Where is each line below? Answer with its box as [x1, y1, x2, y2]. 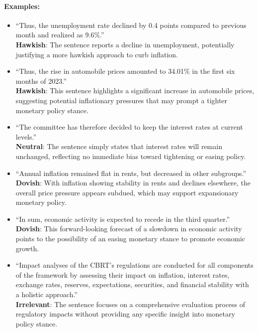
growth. [15, 243, 39, 253]
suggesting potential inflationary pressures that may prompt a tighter [15, 95, 228, 105]
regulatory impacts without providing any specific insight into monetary [15, 309, 235, 319]
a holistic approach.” [15, 289, 78, 300]
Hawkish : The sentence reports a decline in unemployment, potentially [15, 39, 235, 49]
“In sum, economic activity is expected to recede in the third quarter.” [15, 213, 230, 224]
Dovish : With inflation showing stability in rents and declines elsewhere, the [15, 177, 251, 188]
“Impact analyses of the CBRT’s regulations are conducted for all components [15, 260, 254, 270]
